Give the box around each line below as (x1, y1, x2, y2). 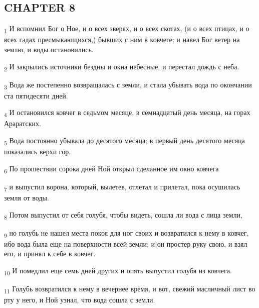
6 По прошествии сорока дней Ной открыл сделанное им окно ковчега (4, 163, 219, 175)
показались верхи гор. (4, 146, 71, 157)
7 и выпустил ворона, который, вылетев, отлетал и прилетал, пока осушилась (4, 181, 240, 193)
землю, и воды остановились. (4, 44, 94, 54)
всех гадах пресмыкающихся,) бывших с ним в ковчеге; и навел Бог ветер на (4, 34, 240, 45)
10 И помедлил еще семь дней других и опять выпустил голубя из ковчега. (4, 265, 232, 277)
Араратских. (4, 118, 41, 129)
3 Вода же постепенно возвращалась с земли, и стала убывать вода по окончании (4, 79, 252, 91)
